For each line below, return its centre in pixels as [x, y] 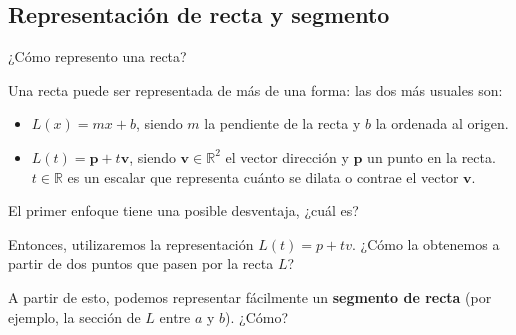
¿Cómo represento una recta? [97, 56]
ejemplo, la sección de [74, 316]
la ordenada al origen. [442, 123]
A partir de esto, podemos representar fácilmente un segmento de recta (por [250, 296]
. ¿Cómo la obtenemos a [425, 243]
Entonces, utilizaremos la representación [131, 243]
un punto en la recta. [431, 156]
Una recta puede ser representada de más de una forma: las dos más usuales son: [255, 89]
